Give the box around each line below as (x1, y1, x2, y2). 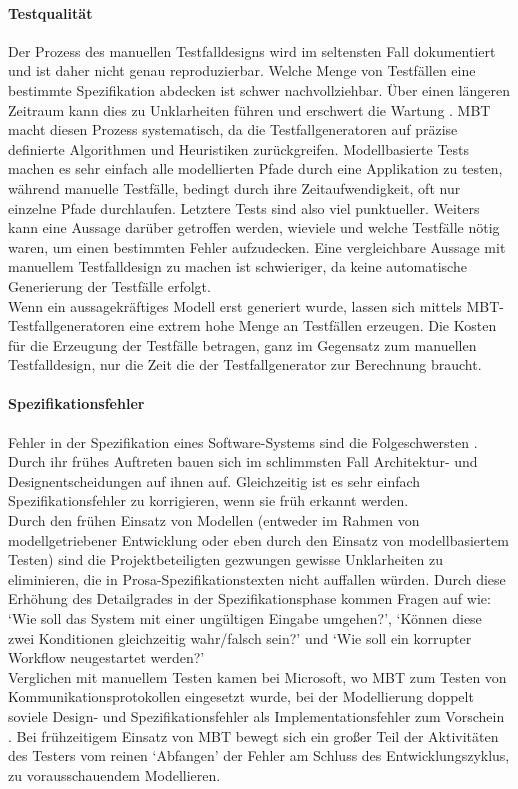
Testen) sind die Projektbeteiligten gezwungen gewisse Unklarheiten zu (8, 549, 443, 570)
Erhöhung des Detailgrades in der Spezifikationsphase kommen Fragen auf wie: (8, 588, 491, 609)
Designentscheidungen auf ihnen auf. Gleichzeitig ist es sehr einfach (8, 470, 421, 491)
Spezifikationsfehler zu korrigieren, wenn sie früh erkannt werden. (8, 490, 409, 511)
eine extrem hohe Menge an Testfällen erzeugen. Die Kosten (129, 315, 497, 336)
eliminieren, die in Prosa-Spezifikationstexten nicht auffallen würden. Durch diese (8, 568, 506, 589)
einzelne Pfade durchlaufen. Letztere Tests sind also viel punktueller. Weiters (8, 197, 480, 218)
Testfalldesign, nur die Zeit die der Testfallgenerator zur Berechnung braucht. (8, 354, 482, 375)
